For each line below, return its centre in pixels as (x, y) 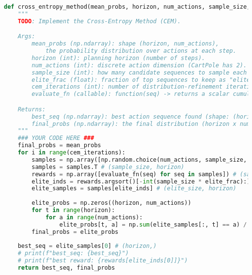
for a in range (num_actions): (94, 217)
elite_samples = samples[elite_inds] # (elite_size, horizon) (134, 189)
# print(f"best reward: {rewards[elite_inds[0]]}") (103, 261)
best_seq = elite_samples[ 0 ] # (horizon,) (87, 246)
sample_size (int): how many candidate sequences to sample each (139, 72)
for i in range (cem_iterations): (71, 153)
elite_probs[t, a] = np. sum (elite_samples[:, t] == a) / (153, 224)
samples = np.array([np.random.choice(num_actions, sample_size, (139, 160)
